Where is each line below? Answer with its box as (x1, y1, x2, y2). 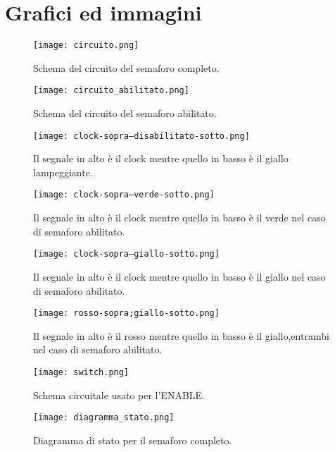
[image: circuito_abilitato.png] (33, 85, 189, 96)
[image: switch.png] (33, 367, 129, 377)
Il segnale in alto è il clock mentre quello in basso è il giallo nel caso (33, 269, 326, 283)
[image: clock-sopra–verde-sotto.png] (33, 190, 215, 200)
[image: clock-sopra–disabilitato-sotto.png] (33, 130, 250, 141)
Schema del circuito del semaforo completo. (33, 60, 220, 75)
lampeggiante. (33, 164, 93, 179)
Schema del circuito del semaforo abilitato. (33, 106, 217, 121)
